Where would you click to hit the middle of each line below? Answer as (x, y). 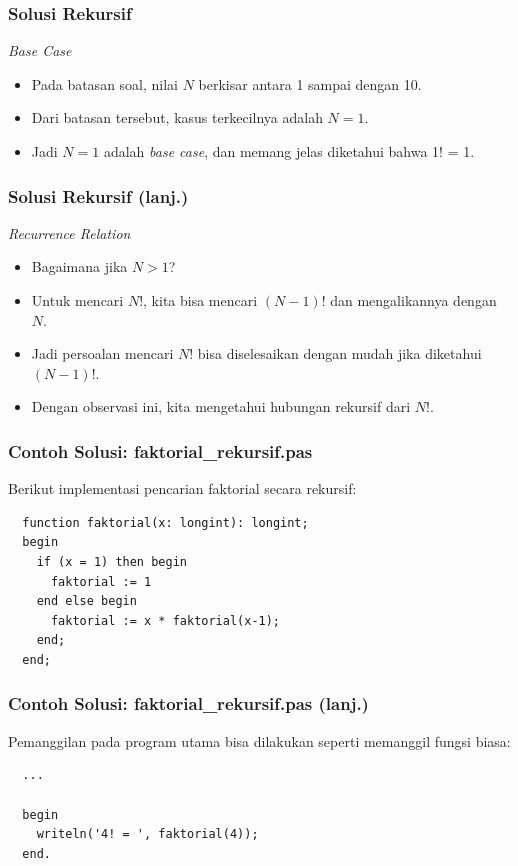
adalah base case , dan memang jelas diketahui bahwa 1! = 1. (289, 151)
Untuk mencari (77, 300)
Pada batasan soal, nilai (104, 83)
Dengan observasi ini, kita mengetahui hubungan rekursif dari (221, 406)
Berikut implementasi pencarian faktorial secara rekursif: (182, 488)
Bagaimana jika (79, 266)
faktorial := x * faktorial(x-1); (165, 620)
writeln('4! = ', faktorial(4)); (147, 834)
